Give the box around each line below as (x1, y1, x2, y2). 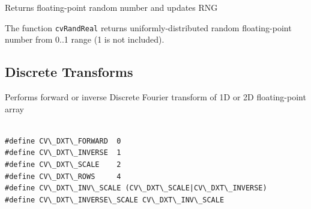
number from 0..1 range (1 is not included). (5, 33, 165, 46)
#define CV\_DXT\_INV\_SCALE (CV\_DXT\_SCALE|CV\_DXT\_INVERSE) (5, 184, 267, 193)
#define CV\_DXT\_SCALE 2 (5, 160, 121, 169)
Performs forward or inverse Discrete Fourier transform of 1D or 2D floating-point (5, 91, 306, 103)
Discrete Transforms (5, 62, 133, 81)
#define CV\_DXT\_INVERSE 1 (5, 148, 121, 157)
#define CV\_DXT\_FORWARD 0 (5, 136, 121, 145)
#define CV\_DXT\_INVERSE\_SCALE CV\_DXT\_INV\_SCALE (5, 195, 225, 204)
